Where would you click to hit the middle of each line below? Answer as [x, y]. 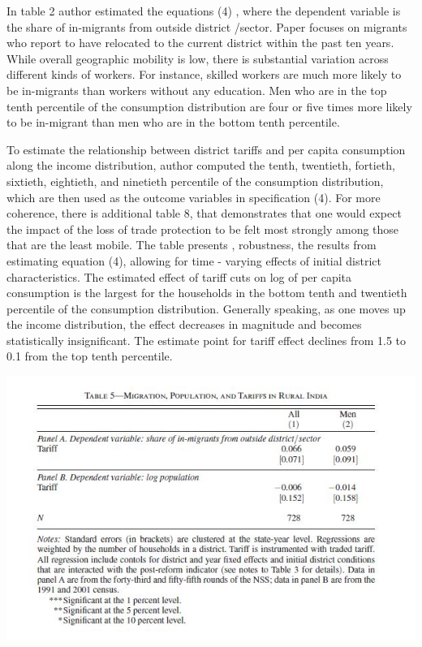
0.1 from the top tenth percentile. [90, 356]
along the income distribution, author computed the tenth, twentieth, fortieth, [201, 165]
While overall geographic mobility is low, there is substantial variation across [198, 58]
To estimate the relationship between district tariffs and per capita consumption [206, 149]
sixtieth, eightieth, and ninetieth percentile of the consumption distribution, [195, 181]
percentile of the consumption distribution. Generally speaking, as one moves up [206, 308]
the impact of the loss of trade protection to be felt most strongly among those [203, 229]
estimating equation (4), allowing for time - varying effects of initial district [194, 260]
